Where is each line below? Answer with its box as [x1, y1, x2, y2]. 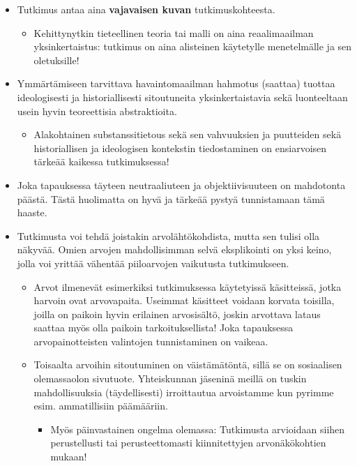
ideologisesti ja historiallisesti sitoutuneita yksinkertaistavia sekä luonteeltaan [17, 89, 348, 104]
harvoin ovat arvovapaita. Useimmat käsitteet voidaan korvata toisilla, [33, 293, 335, 308]
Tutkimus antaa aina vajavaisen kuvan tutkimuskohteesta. [17, 2, 275, 16]
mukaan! [50, 449, 87, 464]
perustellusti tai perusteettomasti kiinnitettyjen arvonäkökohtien [50, 435, 326, 450]
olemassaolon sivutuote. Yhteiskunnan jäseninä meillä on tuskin [33, 371, 307, 386]
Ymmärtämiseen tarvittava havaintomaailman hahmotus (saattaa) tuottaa [17, 76, 335, 91]
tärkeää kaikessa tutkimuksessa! [33, 154, 169, 169]
